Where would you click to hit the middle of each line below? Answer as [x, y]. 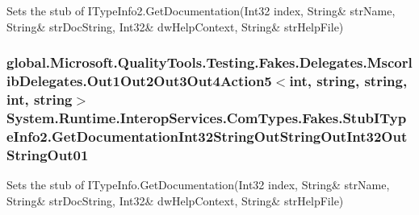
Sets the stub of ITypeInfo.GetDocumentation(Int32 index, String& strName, [198, 185]
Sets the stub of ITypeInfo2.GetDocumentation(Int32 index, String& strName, [201, 10]
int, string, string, [348, 81]
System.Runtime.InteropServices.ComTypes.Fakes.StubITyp [207, 117]
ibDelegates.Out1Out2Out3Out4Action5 [139, 81]
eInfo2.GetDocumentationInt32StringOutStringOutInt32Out [207, 136]
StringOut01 [48, 154]
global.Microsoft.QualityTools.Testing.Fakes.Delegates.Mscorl [209, 62]
